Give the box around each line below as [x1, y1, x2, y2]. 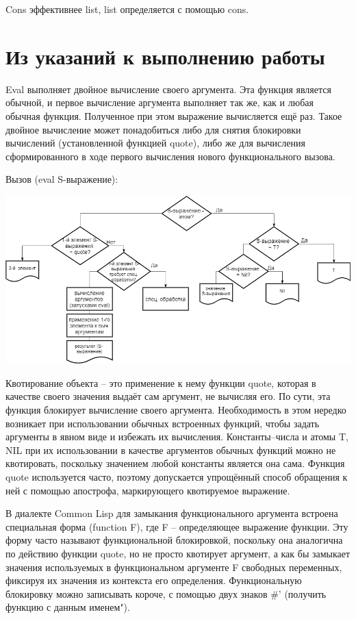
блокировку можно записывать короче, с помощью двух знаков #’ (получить [5, 586, 327, 601]
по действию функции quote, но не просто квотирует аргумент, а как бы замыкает [5, 546, 351, 560]
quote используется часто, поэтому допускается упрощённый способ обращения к [5, 469, 348, 483]
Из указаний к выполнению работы [5, 42, 325, 70]
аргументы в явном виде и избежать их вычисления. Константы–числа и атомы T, [5, 429, 348, 444]
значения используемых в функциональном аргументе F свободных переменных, [5, 559, 342, 574]
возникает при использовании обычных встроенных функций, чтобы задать [5, 416, 320, 430]
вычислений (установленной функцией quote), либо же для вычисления [5, 136, 305, 150]
